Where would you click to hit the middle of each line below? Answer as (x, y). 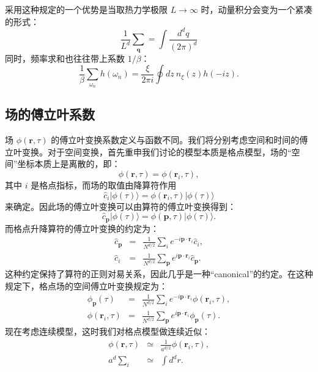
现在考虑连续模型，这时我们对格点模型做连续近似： (108, 331)
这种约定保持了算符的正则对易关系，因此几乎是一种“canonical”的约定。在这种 (159, 274)
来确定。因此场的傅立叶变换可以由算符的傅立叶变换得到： (120, 206)
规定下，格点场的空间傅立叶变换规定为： (86, 285)
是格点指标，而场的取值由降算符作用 (104, 184)
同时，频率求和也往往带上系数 (65, 58)
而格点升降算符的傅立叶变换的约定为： (82, 228)
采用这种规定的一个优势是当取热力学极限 (86, 9)
